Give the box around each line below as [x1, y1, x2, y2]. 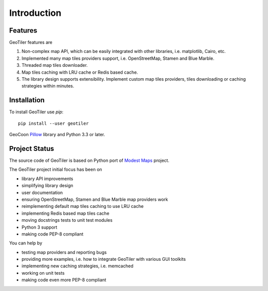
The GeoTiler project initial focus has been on [9, 166, 102, 173]
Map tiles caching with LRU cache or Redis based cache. [21, 69, 138, 75]
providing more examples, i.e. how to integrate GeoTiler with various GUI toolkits [21, 256, 186, 262]
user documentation [21, 190, 63, 195]
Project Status [9, 144, 55, 153]
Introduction [9, 7, 62, 18]
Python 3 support [21, 224, 58, 230]
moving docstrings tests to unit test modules [21, 217, 113, 223]
